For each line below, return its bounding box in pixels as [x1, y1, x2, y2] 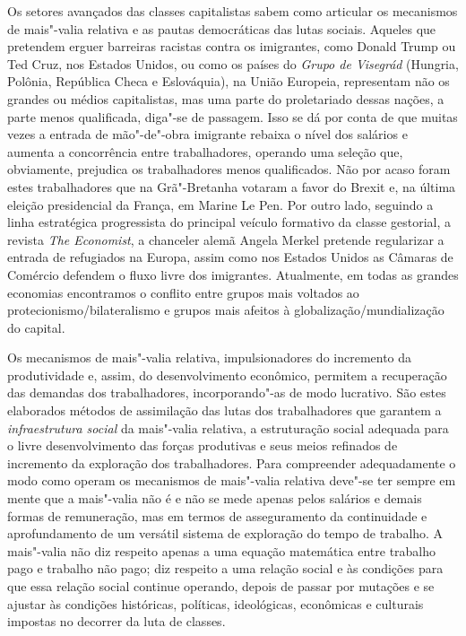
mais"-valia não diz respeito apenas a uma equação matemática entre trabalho [7, 541, 436, 560]
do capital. [7, 318, 65, 336]
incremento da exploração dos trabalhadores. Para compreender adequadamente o [7, 453, 456, 472]
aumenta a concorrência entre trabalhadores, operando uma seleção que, [7, 142, 403, 161]
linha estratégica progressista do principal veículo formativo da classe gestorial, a [7, 213, 452, 231]
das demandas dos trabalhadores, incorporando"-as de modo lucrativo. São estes [7, 383, 446, 402]
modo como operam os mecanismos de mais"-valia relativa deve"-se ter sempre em [7, 471, 456, 490]
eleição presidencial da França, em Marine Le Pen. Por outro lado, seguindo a [7, 195, 434, 213]
